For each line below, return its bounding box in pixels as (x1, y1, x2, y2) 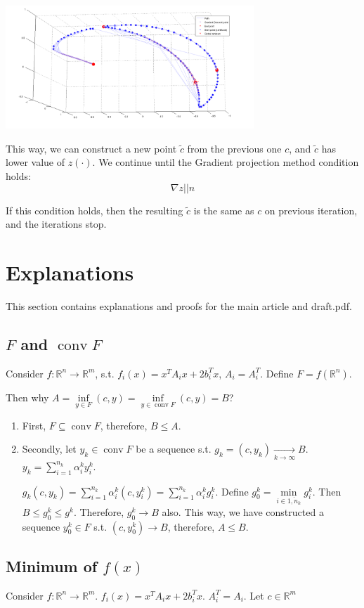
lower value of (6, 155, 65, 169)
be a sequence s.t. (136, 441, 212, 456)
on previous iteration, (264, 202, 358, 217)
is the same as (193, 202, 254, 217)
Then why (6, 389, 49, 404)
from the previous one (187, 141, 282, 155)
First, (22, 418, 46, 432)
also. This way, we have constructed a (162, 504, 324, 519)
